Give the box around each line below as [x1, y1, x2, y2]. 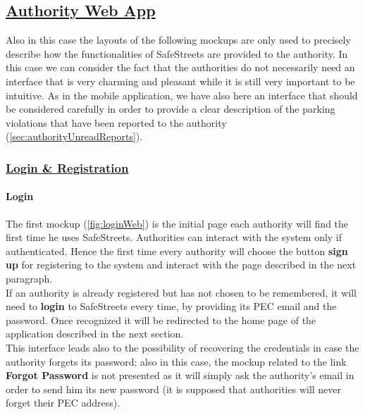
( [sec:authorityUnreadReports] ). [6, 129, 143, 144]
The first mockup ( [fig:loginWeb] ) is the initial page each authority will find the [6, 216, 349, 230]
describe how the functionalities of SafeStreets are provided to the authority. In [6, 46, 348, 61]
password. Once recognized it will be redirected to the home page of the [6, 312, 316, 327]
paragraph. [6, 271, 53, 285]
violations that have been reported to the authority [6, 115, 227, 130]
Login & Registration [6, 159, 129, 176]
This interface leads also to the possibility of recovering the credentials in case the [6, 340, 359, 354]
